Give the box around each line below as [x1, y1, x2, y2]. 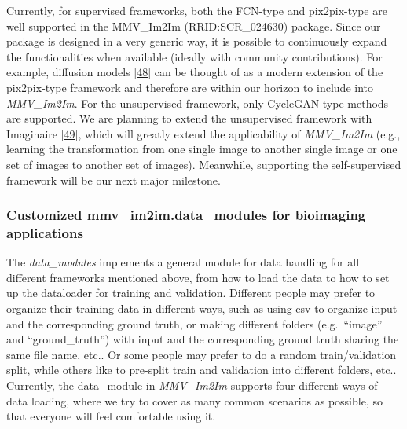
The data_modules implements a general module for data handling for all [6, 254, 360, 270]
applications [6, 222, 83, 242]
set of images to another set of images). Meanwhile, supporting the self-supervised [6, 156, 401, 172]
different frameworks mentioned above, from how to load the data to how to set [6, 269, 390, 285]
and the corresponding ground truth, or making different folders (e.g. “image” [6, 315, 383, 332]
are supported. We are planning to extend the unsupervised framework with [6, 110, 372, 126]
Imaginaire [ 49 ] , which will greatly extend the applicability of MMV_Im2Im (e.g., [6, 125, 401, 141]
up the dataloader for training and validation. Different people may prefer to [6, 284, 376, 301]
